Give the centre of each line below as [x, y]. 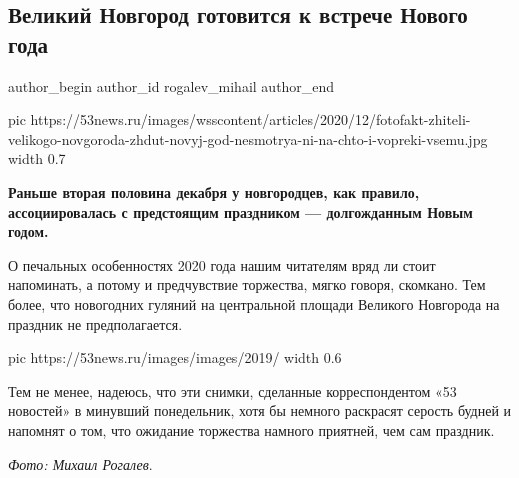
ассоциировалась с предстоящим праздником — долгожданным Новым [240, 211]
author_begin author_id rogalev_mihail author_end [171, 85]
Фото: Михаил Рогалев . [80, 463]
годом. [28, 231]
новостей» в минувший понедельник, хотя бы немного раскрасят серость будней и [260, 410]
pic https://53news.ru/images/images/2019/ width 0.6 [175, 357]
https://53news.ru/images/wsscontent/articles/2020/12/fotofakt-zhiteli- [250, 119]
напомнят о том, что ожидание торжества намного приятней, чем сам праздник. [251, 429]
